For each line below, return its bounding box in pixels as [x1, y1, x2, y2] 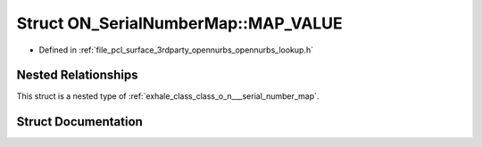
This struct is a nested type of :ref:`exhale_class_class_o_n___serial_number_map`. [16, 91, 320, 102]
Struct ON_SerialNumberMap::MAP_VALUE [16, 13, 343, 33]
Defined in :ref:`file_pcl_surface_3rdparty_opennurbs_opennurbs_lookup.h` [38, 45, 314, 55]
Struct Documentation [16, 114, 143, 129]
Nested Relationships [16, 68, 138, 83]
